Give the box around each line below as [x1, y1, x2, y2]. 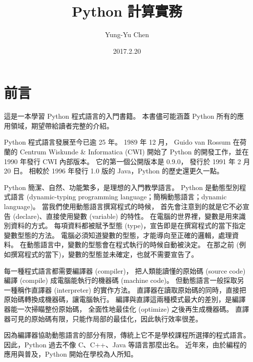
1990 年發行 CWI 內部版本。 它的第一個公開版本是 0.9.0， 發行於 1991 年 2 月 [4, 156, 250, 166]
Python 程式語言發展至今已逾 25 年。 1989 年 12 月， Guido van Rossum [4, 137, 231, 147]
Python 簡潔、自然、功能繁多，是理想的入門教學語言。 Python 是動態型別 [4, 182, 239, 192]
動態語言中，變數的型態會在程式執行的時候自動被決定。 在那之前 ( [26, 239, 239, 250]
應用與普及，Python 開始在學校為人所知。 [4, 349, 138, 359]
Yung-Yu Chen [105, 29, 149, 40]
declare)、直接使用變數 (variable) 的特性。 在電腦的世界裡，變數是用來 [16, 211, 239, 221]
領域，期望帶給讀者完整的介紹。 [10, 120, 113, 130]
